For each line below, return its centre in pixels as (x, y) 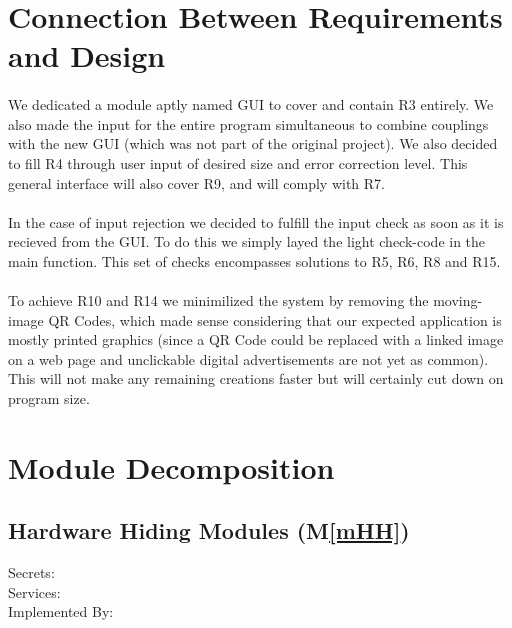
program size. (49, 398)
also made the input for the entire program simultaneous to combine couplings (248, 123)
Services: (34, 591)
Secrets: (31, 572)
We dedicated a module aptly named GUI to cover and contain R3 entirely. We (251, 104)
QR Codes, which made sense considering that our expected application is (275, 319)
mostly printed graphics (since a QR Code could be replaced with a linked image (256, 339)
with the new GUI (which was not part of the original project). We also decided (253, 143)
